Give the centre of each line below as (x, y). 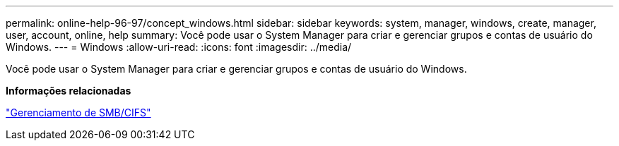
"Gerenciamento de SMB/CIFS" (78, 112)
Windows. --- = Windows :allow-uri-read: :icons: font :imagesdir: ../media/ (179, 47)
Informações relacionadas (69, 91)
